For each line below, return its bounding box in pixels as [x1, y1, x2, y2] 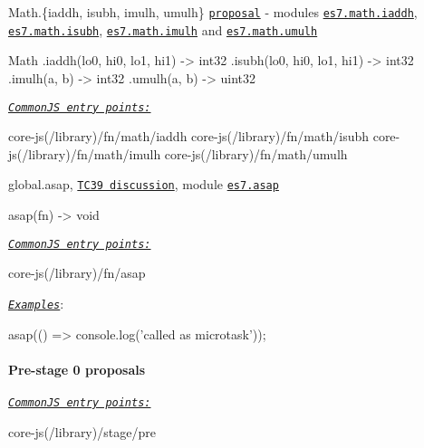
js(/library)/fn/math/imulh [8, 144, 161, 163]
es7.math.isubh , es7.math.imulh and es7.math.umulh [8, 20, 318, 39]
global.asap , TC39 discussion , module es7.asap [8, 175, 279, 194]
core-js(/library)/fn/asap [8, 263, 146, 282]
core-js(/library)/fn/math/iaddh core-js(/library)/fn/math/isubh [8, 127, 370, 146]
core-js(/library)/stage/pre [8, 422, 156, 441]
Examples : [8, 293, 64, 312]
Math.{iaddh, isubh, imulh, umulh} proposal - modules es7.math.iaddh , [8, 3, 418, 21]
